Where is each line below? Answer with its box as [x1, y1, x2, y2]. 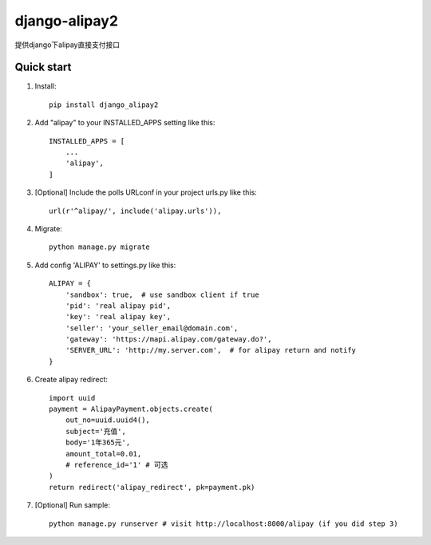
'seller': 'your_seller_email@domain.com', [65, 323, 239, 333]
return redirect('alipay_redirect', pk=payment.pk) [49, 483, 255, 492]
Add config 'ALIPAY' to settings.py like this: [34, 260, 176, 270]
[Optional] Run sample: [34, 500, 111, 510]
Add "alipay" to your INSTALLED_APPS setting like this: [34, 118, 215, 128]
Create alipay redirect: [34, 375, 108, 385]
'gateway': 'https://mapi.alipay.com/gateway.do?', [65, 335, 272, 344]
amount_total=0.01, [65, 449, 142, 458]
